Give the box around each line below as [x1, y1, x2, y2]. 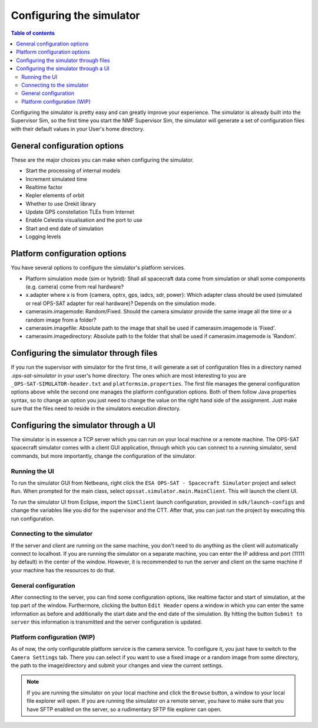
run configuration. [11, 515, 55, 522]
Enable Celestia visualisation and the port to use [25, 217, 143, 224]
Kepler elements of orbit [25, 192, 85, 199]
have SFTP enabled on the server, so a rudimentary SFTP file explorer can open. [26, 706, 222, 713]
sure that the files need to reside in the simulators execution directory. [11, 405, 181, 412]
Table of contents [11, 29, 55, 37]
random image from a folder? [25, 316, 97, 323]
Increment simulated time [25, 175, 88, 182]
